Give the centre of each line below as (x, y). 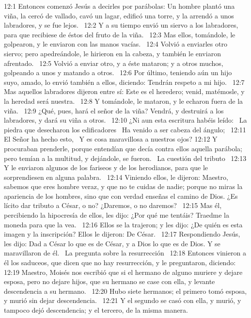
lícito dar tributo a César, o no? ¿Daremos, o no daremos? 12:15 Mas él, (113, 205)
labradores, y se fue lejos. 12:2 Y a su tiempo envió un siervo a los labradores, (121, 25)
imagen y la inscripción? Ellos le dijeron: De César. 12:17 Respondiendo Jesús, (122, 234)
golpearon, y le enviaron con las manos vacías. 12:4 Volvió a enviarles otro (116, 44)
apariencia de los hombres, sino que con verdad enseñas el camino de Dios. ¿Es (121, 196)
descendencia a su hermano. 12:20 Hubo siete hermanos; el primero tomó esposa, (125, 291)
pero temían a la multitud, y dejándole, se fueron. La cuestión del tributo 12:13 (125, 158)
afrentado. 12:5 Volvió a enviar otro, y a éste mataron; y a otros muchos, (114, 63)
